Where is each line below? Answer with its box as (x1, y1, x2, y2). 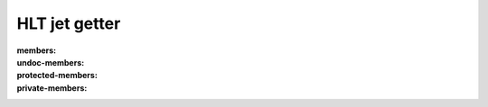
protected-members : (16, 70, 99, 81)
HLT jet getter (16, 13, 121, 33)
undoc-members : (16, 57, 85, 67)
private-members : (16, 82, 88, 94)
